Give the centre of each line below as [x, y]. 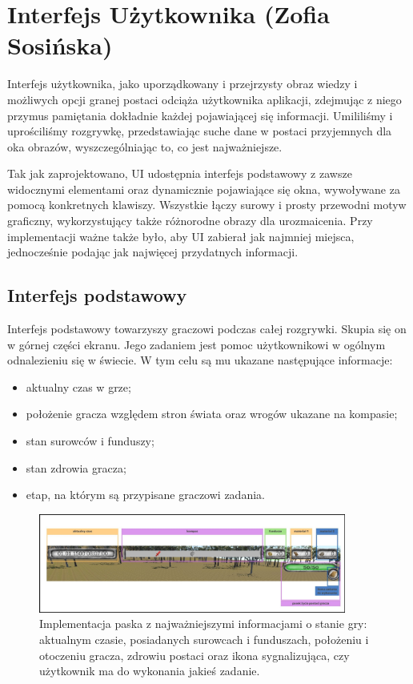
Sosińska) [60, 45]
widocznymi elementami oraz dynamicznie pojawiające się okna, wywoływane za [204, 189]
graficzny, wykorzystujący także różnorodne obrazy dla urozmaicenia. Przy [190, 221]
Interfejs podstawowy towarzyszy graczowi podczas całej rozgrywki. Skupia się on [207, 329]
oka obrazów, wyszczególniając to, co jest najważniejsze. [145, 146]
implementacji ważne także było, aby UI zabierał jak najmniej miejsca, [181, 236]
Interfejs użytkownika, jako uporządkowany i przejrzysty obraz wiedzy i [182, 84]
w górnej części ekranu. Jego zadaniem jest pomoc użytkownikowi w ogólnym [196, 344]
